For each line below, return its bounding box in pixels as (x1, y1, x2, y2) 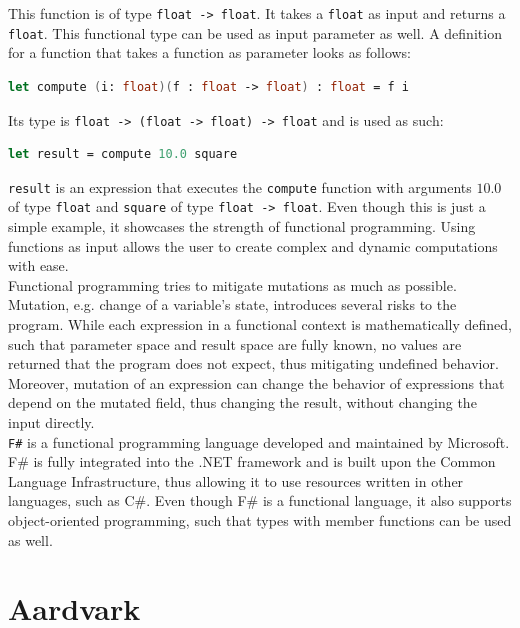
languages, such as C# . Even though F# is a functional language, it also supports (8, 490, 512, 511)
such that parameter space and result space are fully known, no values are (8, 333, 462, 354)
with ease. (8, 255, 69, 276)
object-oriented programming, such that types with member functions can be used (8, 510, 512, 531)
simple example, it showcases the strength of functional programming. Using (8, 216, 476, 237)
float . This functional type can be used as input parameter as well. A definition (8, 22, 502, 43)
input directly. (8, 412, 95, 432)
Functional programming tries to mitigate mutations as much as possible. (8, 274, 457, 295)
